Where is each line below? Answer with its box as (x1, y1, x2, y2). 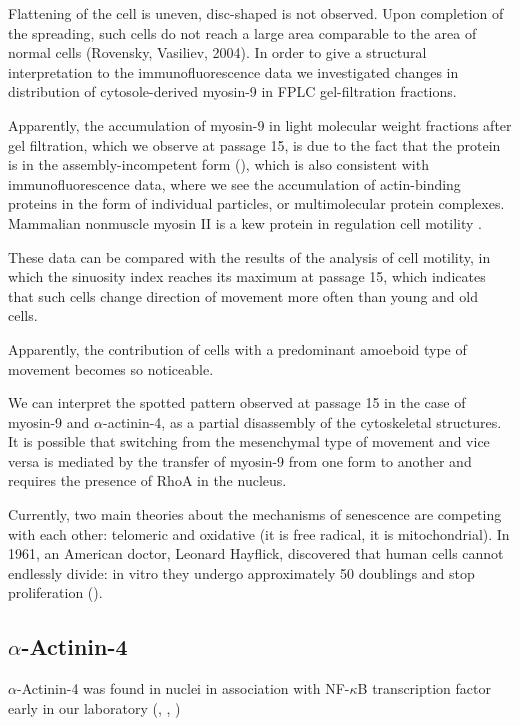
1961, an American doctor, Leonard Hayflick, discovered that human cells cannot (8, 543, 504, 564)
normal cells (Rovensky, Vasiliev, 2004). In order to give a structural (8, 42, 427, 63)
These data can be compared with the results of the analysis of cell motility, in (8, 246, 491, 267)
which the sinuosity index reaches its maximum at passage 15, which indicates (8, 266, 486, 287)
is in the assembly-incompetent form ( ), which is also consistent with (8, 154, 429, 175)
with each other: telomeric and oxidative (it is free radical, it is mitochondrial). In (8, 523, 510, 544)
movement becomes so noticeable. (8, 358, 214, 379)
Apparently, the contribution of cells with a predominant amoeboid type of (8, 338, 467, 359)
